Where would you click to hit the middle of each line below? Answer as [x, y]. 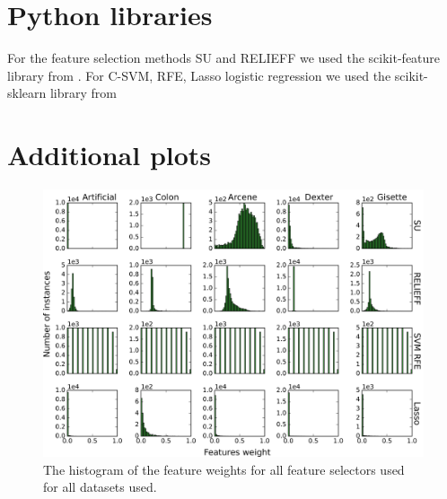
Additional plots [110, 155]
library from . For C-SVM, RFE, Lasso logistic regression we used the [199, 75]
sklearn [27, 93]
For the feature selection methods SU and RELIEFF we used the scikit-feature [224, 58]
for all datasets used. [100, 487]
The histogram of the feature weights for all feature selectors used [224, 469]
